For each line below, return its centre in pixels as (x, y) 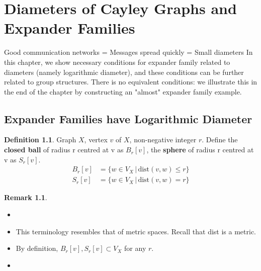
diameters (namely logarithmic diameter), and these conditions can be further (124, 72)
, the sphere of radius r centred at (200, 150)
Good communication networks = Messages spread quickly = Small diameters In (128, 52)
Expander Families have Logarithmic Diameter (128, 118)
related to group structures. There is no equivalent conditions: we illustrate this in (131, 82)
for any (135, 248)
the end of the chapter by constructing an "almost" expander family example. (123, 91)
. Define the (220, 140)
